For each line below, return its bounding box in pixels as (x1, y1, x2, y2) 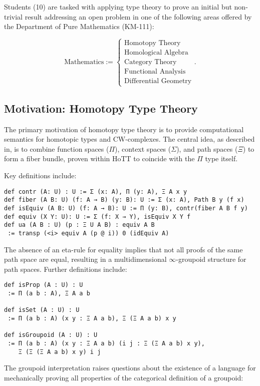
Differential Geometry (124, 78, 192, 85)
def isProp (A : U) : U (4, 281, 83, 289)
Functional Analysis (124, 68, 186, 76)
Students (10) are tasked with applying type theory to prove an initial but (4, 2, 232, 12)
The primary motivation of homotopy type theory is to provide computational (4, 124, 244, 134)
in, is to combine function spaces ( (4, 143, 109, 154)
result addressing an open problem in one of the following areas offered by (25, 11, 252, 22)
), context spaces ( (115, 143, 171, 154)
